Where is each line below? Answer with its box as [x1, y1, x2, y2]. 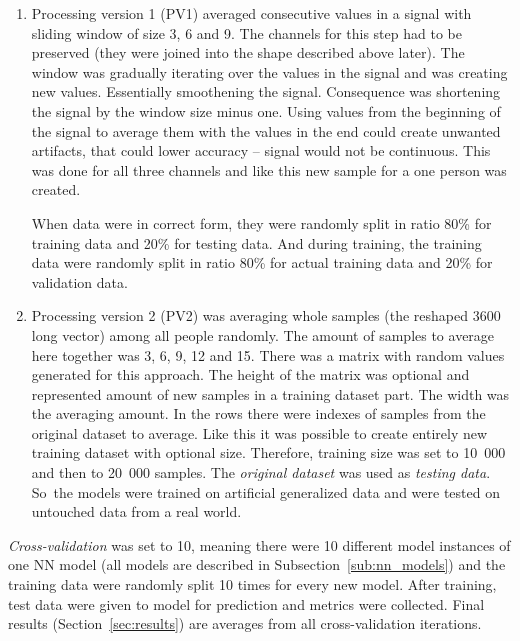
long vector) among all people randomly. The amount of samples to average [31, 324, 495, 345]
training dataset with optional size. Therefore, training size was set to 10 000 [31, 442, 506, 463]
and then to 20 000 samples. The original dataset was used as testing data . [31, 462, 491, 483]
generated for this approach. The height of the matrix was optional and [31, 364, 470, 385]
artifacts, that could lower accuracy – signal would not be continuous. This [31, 140, 491, 161]
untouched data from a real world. [31, 501, 242, 522]
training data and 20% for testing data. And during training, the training [31, 232, 482, 253]
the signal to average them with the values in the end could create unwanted [31, 120, 501, 141]
